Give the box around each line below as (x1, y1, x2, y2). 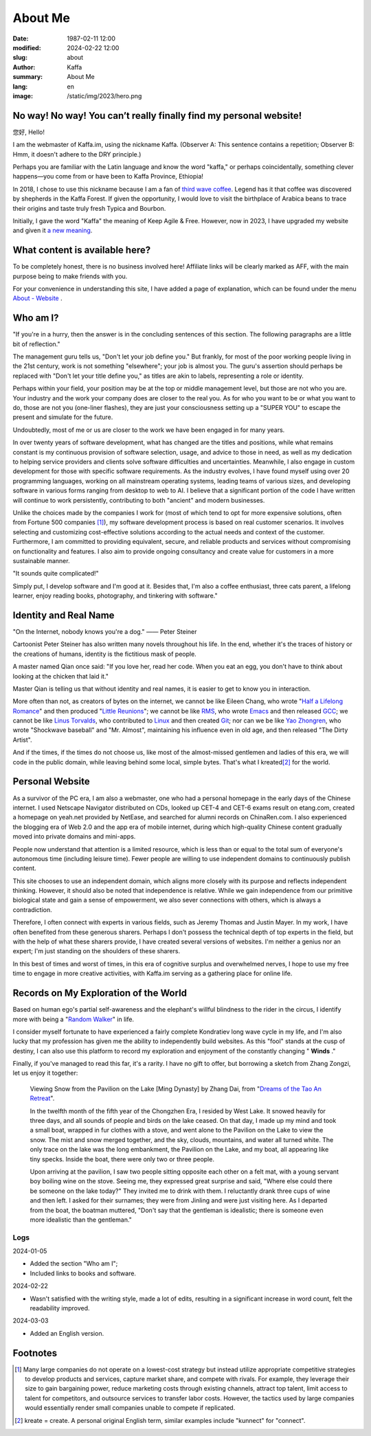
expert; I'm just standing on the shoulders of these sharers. (12, 947, 181, 955)
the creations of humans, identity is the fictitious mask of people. (12, 650, 197, 658)
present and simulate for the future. (12, 413, 113, 422)
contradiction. (12, 905, 53, 913)
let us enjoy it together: (12, 1069, 78, 1078)
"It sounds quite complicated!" (12, 569, 99, 578)
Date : (12, 34, 29, 43)
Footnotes (12, 1347, 58, 1359)
